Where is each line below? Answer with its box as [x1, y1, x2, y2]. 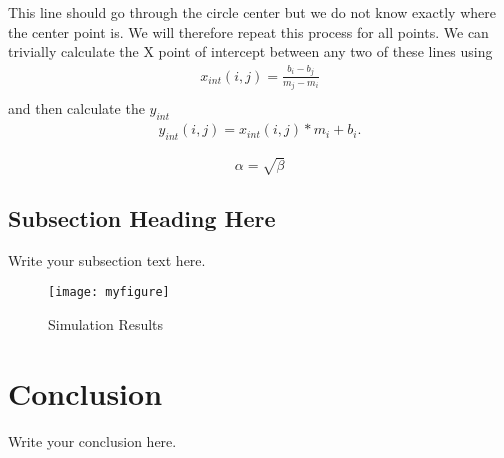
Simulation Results [48, 313, 164, 334]
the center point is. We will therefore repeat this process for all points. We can [8, 21, 489, 42]
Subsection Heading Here [8, 202, 276, 233]
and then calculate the [8, 98, 145, 119]
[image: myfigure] [48, 285, 170, 300]
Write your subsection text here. [8, 249, 206, 270]
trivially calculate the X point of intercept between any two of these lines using [8, 41, 493, 62]
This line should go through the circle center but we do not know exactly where [8, 2, 496, 22]
